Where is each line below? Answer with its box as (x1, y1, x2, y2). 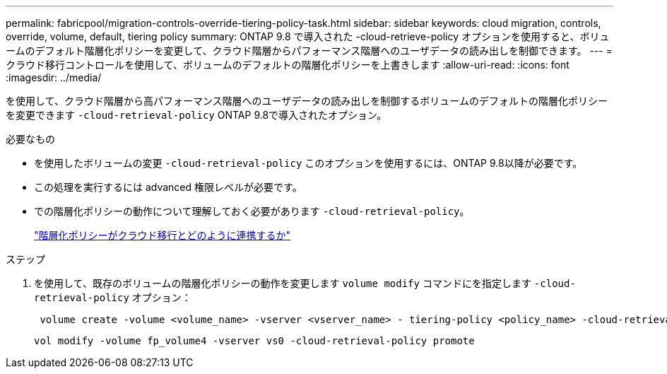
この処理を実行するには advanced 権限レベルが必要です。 (34, 181, 302, 193)
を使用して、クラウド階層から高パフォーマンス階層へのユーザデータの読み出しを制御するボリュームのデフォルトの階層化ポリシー (6, 95, 608, 107)
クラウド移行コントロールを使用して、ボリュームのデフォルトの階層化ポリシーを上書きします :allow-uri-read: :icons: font (6, 59, 569, 71)
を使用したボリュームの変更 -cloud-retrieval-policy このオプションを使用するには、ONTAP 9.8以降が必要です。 (34, 157, 583, 169)
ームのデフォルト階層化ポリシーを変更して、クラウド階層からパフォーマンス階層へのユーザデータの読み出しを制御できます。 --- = (6, 45, 613, 57)
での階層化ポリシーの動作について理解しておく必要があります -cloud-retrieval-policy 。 (34, 205, 470, 217)
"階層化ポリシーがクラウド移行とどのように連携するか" (34, 229, 291, 241)
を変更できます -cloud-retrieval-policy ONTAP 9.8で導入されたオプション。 (6, 109, 387, 121)
